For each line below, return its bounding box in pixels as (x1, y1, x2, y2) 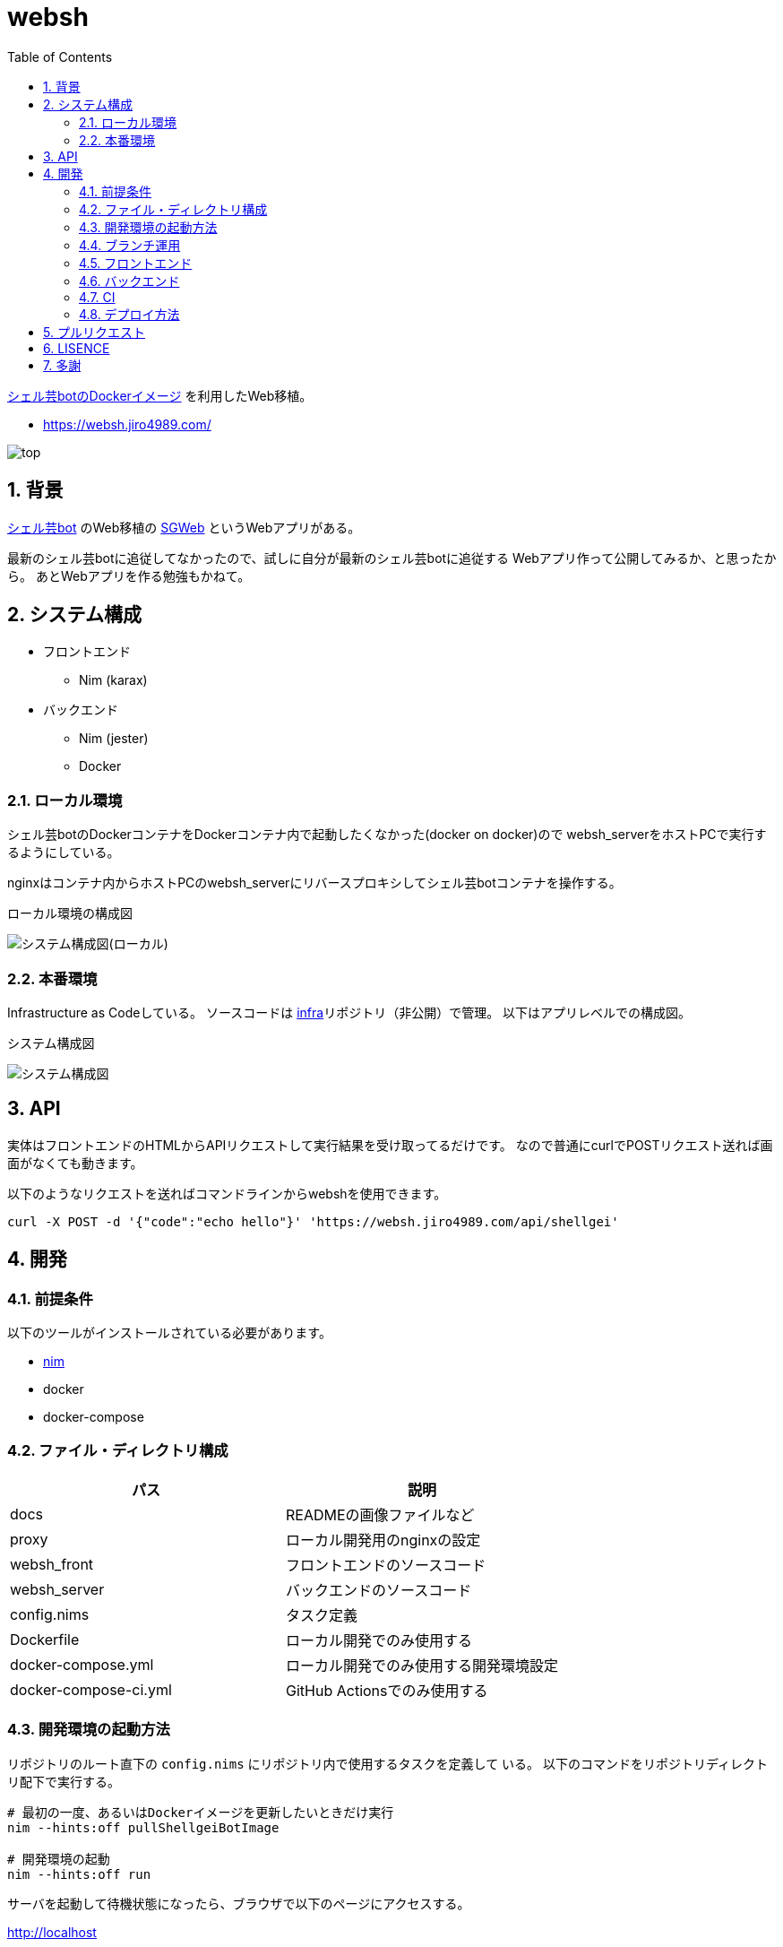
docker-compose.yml (10, 1655, 154, 1674)
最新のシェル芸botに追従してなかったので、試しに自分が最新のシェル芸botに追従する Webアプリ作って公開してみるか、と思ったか (7, 549, 777, 566)
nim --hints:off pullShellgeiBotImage (7, 1820, 280, 1835)
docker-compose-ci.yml (10, 1680, 172, 1699)
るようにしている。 (7, 844, 120, 861)
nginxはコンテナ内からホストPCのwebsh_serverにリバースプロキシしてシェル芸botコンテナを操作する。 (7, 875, 622, 891)
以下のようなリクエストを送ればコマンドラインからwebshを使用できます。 (7, 1185, 447, 1201)
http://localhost (7, 1924, 97, 1940)
